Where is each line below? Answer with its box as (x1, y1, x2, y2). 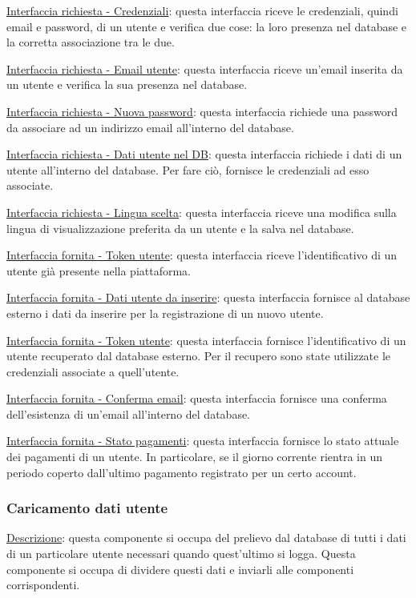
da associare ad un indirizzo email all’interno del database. (6, 118, 294, 135)
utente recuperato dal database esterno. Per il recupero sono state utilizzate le (6, 347, 391, 364)
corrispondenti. (6, 576, 80, 593)
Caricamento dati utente (6, 498, 168, 518)
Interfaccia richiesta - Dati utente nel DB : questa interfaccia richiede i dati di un (6, 146, 402, 163)
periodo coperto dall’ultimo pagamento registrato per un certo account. (6, 464, 357, 480)
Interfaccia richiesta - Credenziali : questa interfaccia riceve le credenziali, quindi (6, 2, 398, 18)
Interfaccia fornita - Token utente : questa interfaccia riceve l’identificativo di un (6, 247, 398, 263)
